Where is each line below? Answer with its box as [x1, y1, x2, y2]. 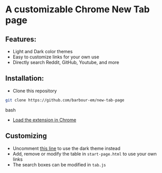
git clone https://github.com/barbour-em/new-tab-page [5, 97, 125, 103]
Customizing [5, 132, 47, 140]
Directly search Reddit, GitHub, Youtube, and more [12, 59, 119, 65]
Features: [5, 35, 37, 44]
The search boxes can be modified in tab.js [12, 161, 106, 167]
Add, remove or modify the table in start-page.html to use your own [12, 150, 157, 157]
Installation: [5, 74, 44, 83]
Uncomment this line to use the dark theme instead [12, 145, 121, 152]
